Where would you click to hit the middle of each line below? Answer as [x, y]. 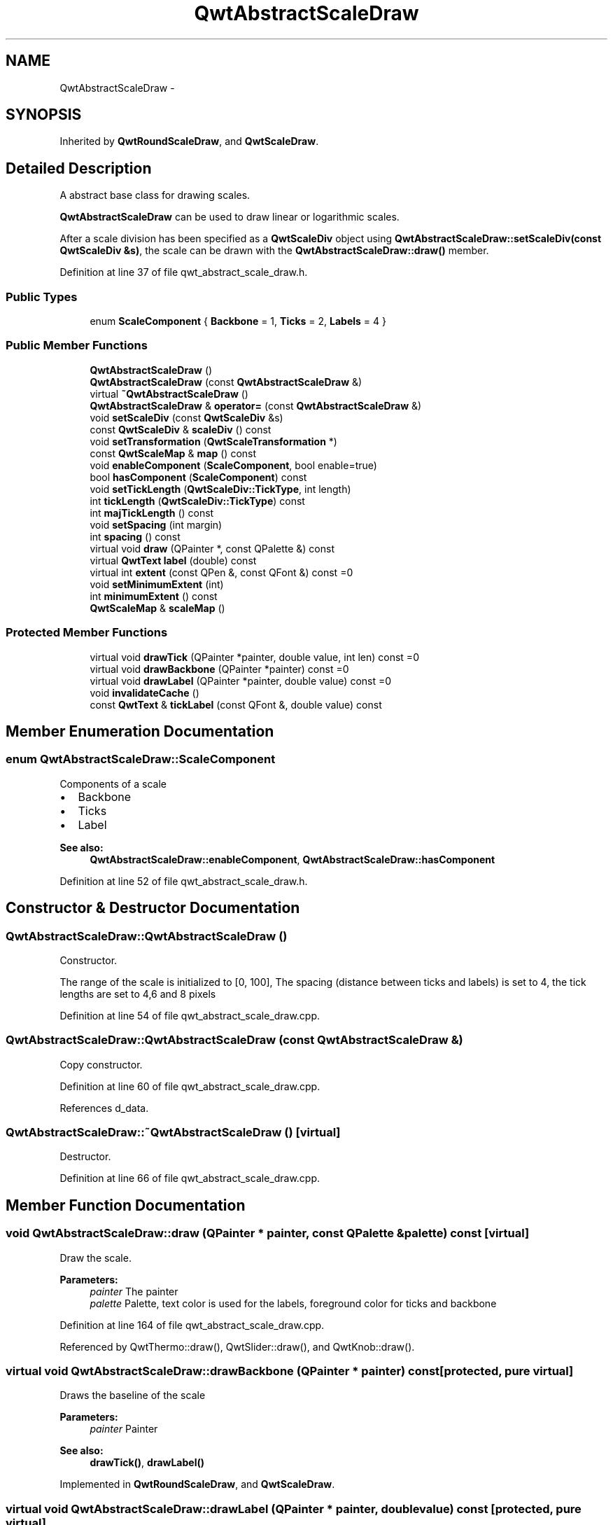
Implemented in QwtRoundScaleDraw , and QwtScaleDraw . [197, 1484]
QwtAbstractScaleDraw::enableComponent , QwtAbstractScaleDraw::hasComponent [293, 859]
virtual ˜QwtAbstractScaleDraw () [169, 394]
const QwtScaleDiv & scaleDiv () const [181, 429]
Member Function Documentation [126, 1205]
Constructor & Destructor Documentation [153, 908]
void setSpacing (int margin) [156, 524]
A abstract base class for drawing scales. [155, 195]
